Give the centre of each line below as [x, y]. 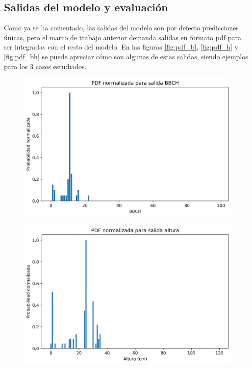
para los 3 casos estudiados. [45, 66]
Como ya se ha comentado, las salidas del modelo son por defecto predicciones [121, 28]
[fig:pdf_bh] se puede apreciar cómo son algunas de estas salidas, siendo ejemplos [126, 56]
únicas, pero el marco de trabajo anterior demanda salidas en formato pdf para [123, 37]
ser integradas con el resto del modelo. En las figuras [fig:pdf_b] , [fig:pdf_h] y [121, 47]
